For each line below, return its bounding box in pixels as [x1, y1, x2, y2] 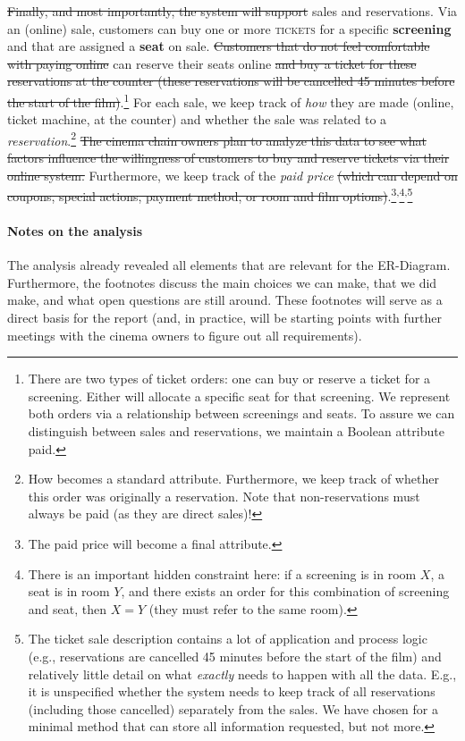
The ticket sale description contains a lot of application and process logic [28, 629, 427, 648]
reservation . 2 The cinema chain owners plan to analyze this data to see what [7, 128, 427, 149]
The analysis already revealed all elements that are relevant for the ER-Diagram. [7, 256, 451, 274]
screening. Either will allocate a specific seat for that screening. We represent [28, 386, 451, 405]
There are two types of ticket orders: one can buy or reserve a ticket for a [28, 369, 431, 388]
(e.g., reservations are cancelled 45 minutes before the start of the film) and [28, 646, 442, 665]
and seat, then [28, 599, 106, 618]
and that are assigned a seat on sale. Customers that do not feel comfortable [7, 37, 430, 55]
